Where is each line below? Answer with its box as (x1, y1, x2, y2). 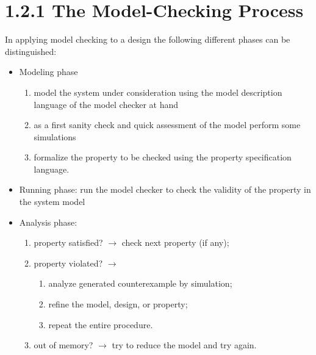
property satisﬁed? (34, 236, 103, 249)
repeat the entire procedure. (48, 318, 153, 331)
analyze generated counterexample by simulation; (48, 277, 232, 290)
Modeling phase (19, 65, 78, 78)
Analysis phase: (19, 215, 77, 228)
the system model (19, 195, 85, 208)
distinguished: (5, 45, 57, 57)
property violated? (34, 256, 103, 269)
